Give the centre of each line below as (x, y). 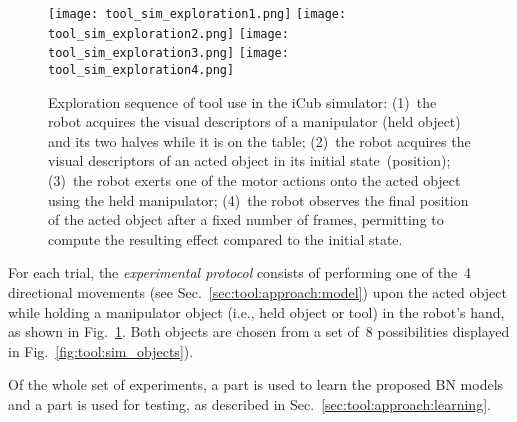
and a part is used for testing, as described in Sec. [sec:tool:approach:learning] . (249, 403)
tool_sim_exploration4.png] (141, 69)
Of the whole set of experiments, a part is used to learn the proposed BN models (256, 384)
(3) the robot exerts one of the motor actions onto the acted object (254, 180)
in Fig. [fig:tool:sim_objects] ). (101, 350)
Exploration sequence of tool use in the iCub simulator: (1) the (242, 101)
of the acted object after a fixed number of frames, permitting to (246, 219)
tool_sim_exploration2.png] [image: (168, 33)
